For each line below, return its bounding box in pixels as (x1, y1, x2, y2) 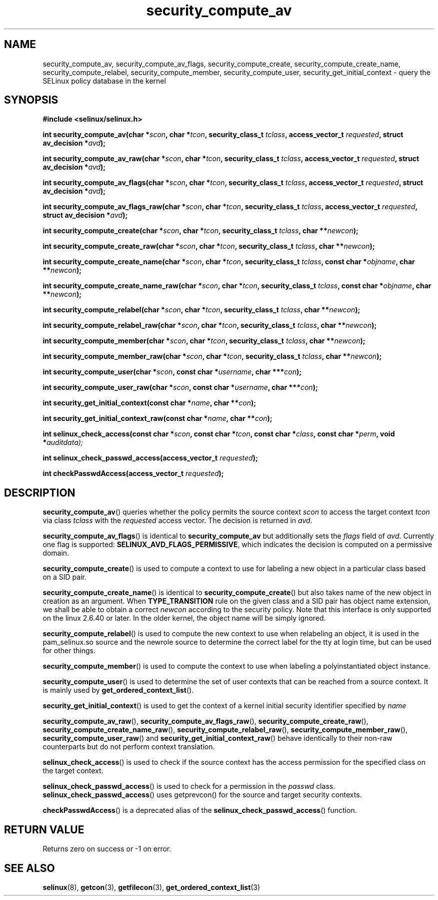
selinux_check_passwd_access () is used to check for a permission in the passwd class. (42, 782, 335, 791)
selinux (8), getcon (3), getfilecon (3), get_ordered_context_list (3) (42, 882, 260, 891)
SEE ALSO (4, 861, 55, 874)
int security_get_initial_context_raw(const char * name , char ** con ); (42, 414, 272, 423)
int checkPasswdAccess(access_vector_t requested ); (42, 469, 224, 478)
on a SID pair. (42, 573, 86, 582)
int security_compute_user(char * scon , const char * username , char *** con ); (42, 367, 302, 376)
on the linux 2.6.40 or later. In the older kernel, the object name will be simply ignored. (42, 614, 326, 623)
